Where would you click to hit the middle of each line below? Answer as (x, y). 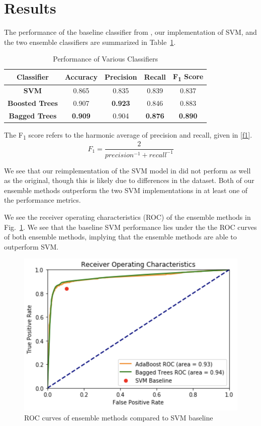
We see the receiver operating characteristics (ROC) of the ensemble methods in (127, 217)
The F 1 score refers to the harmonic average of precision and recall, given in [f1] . (128, 135)
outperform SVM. (31, 246)
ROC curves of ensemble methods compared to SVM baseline (119, 417)
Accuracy (81, 77)
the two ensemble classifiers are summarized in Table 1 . (90, 42)
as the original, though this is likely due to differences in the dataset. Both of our (129, 180)
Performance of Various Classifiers (105, 59)
